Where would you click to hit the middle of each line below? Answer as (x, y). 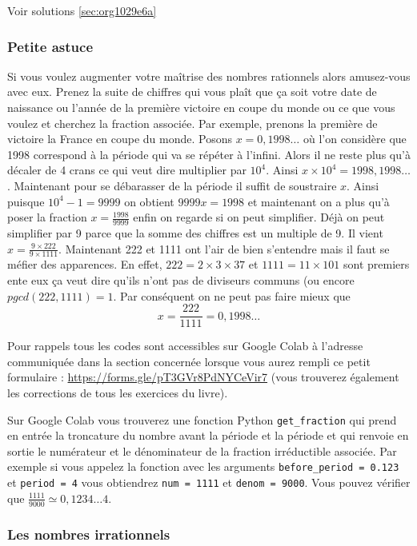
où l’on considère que (355, 139)
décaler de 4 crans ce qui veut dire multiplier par (127, 170)
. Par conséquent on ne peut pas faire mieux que (232, 295)
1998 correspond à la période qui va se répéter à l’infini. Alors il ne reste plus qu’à (209, 154)
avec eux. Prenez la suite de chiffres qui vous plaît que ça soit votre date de (192, 92)
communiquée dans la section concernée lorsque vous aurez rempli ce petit (189, 361)
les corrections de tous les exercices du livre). (118, 393)
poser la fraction (47, 217)
